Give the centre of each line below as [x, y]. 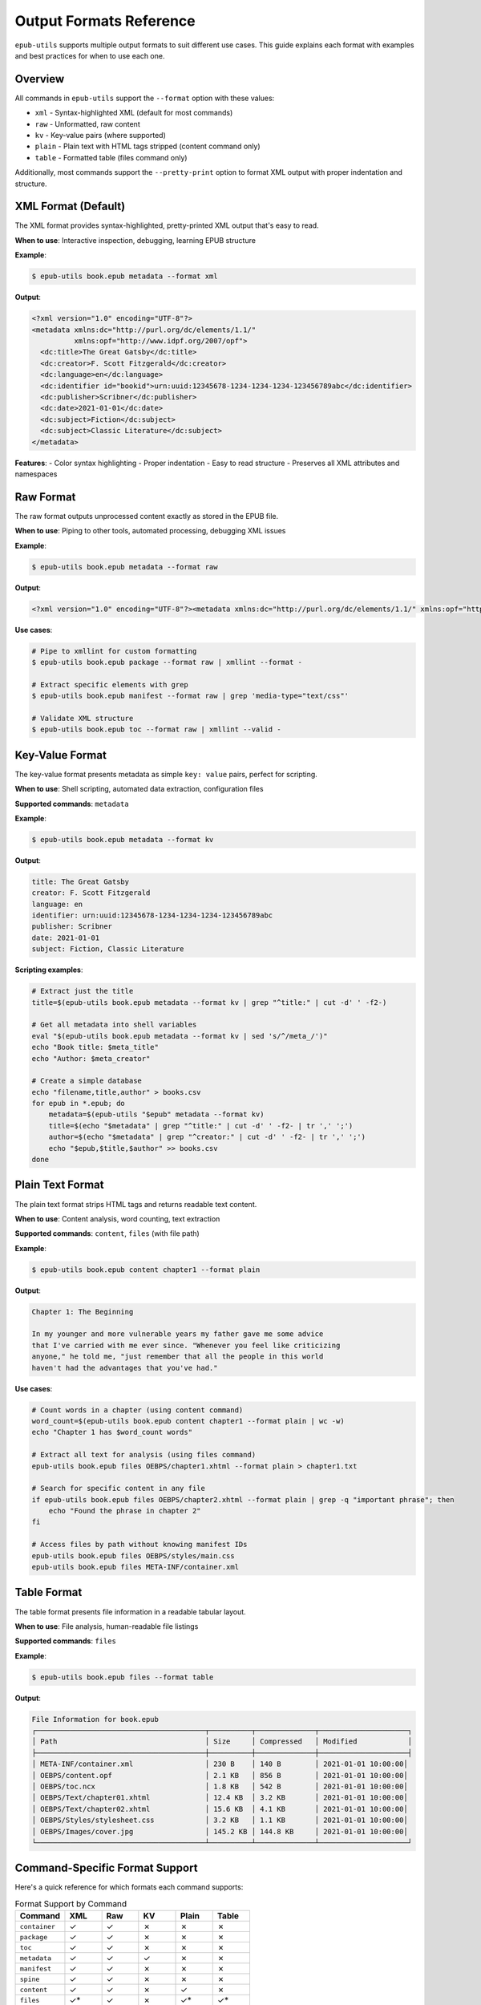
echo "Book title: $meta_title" [95, 1047]
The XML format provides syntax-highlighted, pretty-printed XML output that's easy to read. [167, 225]
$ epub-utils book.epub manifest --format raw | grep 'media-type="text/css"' [190, 696]
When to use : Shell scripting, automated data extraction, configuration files [139, 789]
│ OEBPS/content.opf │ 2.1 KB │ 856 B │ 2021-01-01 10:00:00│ [220, 1775]
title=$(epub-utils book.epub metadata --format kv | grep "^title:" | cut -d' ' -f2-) [209, 1002]
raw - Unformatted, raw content [87, 124]
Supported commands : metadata [72, 804]
